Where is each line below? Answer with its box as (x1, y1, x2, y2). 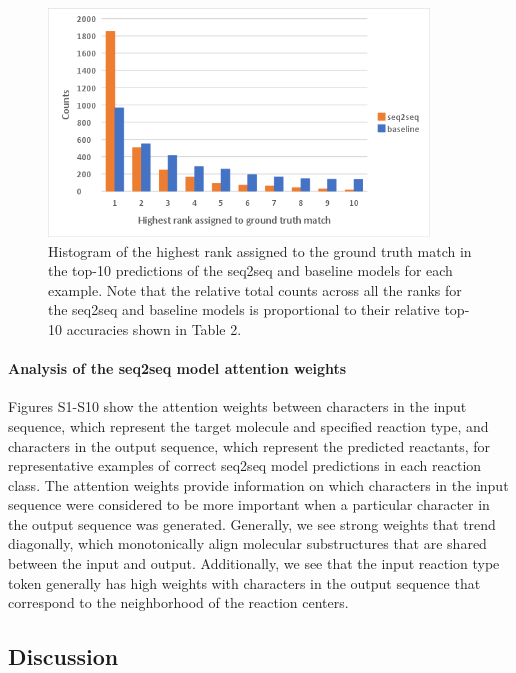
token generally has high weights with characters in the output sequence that (8, 572, 481, 593)
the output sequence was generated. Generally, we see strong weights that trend (8, 513, 496, 534)
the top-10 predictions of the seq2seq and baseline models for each (48, 260, 453, 281)
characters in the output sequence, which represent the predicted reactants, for (8, 435, 491, 456)
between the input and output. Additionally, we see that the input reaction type (8, 553, 500, 574)
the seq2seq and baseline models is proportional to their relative (48, 299, 440, 320)
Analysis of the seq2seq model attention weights (8, 358, 347, 379)
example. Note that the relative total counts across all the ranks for (48, 279, 462, 300)
